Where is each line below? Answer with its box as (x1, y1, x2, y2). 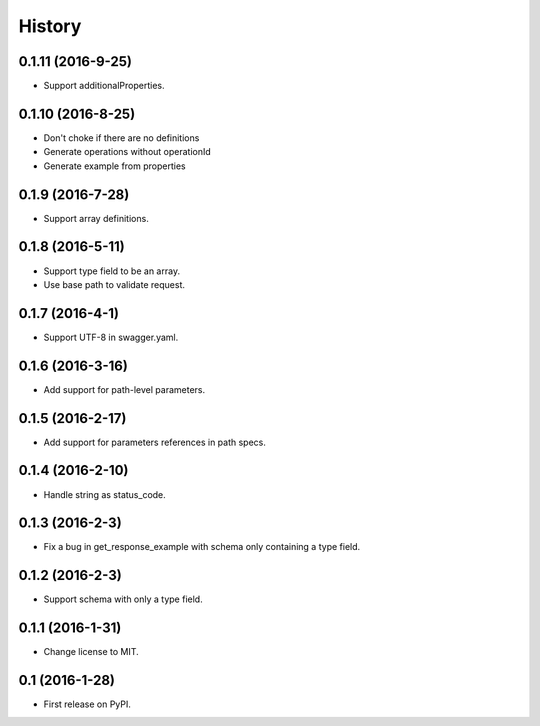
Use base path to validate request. (43, 278, 185, 290)
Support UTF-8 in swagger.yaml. (43, 331, 179, 343)
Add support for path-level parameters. (43, 383, 205, 395)
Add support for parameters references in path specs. (43, 436, 267, 448)
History (18, 15, 82, 37)
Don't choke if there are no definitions (43, 131, 200, 144)
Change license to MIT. (43, 646, 139, 658)
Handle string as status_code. (43, 488, 167, 500)
